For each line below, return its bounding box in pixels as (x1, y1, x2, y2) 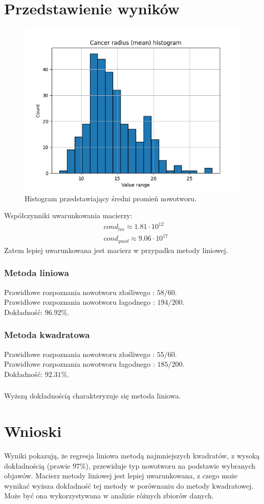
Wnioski (4, 421, 62, 442)
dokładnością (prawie (4, 460, 71, 471)
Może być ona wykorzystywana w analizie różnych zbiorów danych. (4, 490, 214, 501)
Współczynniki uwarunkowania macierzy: (4, 210, 133, 221)
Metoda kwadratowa (4, 328, 90, 341)
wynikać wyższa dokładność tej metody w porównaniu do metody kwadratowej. (4, 480, 254, 491)
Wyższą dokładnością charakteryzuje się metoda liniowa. (4, 390, 181, 401)
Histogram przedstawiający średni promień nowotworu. (25, 193, 197, 203)
